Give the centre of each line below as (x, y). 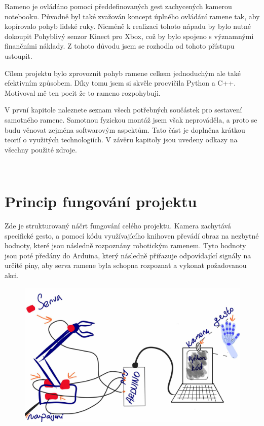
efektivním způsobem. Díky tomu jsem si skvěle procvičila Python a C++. (120, 83)
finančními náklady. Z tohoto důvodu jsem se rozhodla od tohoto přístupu (120, 46)
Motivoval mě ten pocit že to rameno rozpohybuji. (83, 92)
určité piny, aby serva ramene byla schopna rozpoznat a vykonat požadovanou (126, 265)
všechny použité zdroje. (41, 149)
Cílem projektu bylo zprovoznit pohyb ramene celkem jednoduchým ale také (123, 73)
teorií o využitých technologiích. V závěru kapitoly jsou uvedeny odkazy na (121, 140)
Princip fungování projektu (101, 201)
